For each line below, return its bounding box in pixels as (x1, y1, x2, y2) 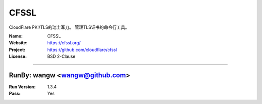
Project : (9, 47, 26, 52)
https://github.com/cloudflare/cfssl (47, 47, 117, 52)
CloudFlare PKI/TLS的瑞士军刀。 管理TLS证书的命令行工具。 (9, 24, 130, 30)
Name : (9, 33, 23, 39)
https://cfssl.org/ (47, 40, 81, 46)
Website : (9, 40, 28, 46)
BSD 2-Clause (47, 53, 76, 59)
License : (9, 53, 27, 59)
